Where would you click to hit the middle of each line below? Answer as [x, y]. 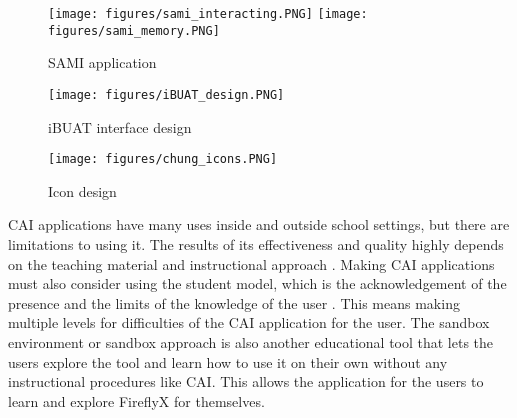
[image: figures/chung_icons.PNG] [163, 159]
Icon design [82, 190]
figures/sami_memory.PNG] [134, 30]
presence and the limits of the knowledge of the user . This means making [234, 302]
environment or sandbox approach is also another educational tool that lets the [251, 341]
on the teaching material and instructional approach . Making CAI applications [251, 263]
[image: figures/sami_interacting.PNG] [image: [208, 14]
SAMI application [102, 62]
